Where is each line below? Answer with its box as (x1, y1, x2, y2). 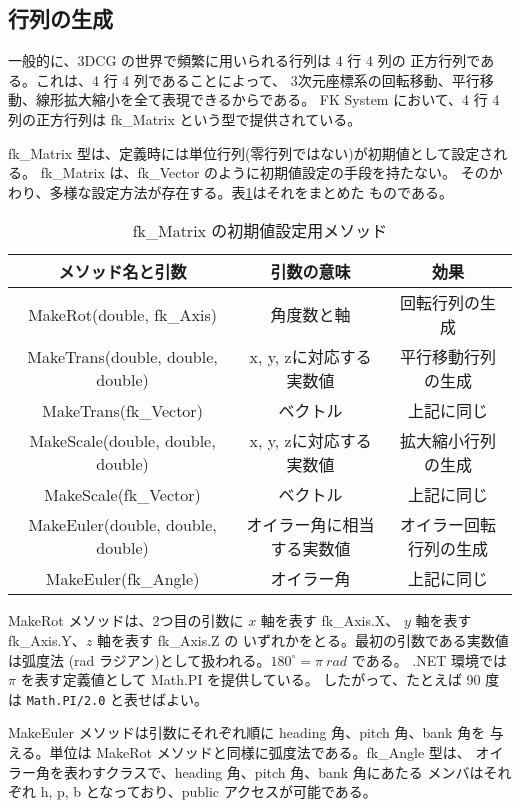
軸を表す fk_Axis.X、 (260, 610, 400, 631)
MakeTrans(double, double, (27, 345, 218, 369)
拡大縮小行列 (400, 429, 497, 453)
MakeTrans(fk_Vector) (42, 398, 203, 422)
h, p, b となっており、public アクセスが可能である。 (40, 781, 377, 802)
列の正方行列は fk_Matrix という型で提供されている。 (8, 108, 362, 129)
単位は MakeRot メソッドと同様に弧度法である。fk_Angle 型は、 (49, 741, 471, 762)
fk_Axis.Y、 (8, 629, 86, 650)
